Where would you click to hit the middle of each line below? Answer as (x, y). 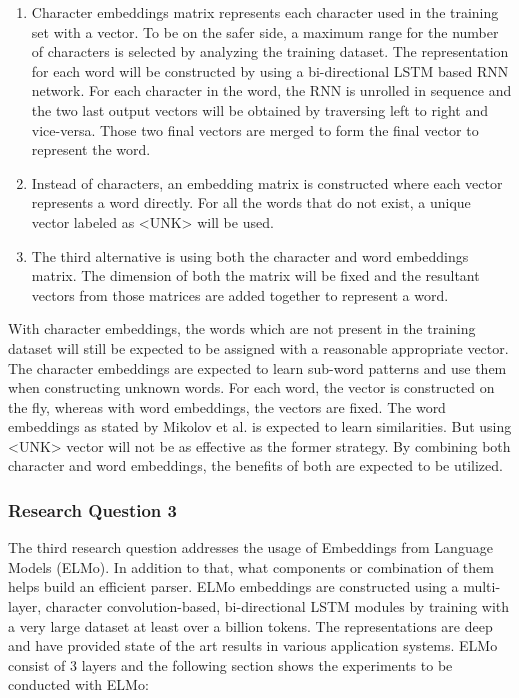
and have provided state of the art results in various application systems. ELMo (253, 645)
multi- (482, 586)
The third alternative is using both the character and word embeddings (250, 255)
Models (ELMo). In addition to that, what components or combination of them (251, 566)
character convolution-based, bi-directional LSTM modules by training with (277, 606)
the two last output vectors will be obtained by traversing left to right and (259, 109)
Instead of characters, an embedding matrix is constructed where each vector (267, 182)
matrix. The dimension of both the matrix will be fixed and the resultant (255, 275)
